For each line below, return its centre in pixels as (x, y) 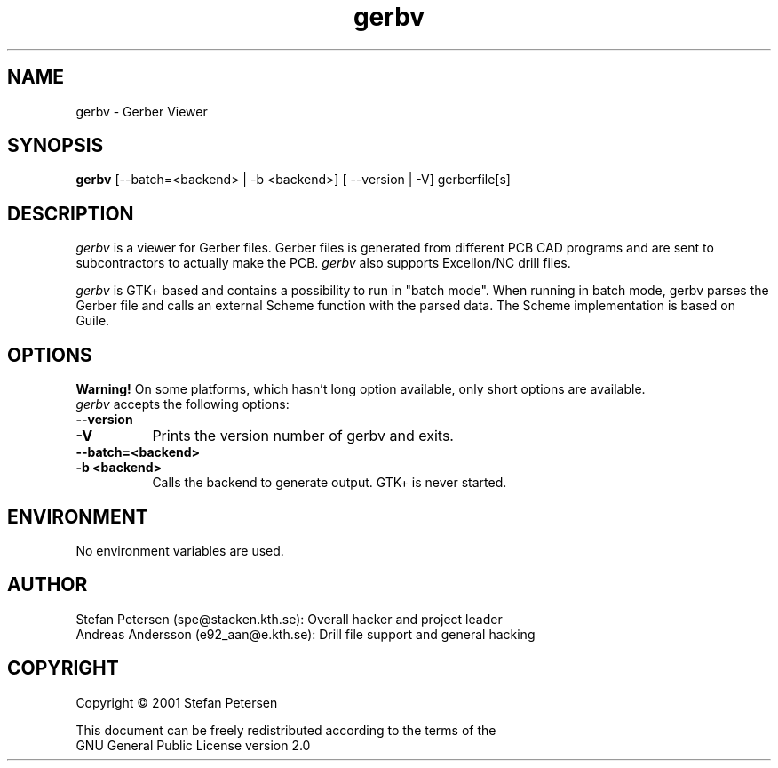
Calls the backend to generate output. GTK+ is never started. (329, 483)
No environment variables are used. (180, 550)
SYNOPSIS (56, 146)
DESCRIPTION (71, 213)
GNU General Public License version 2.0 (193, 745)
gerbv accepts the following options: (183, 404)
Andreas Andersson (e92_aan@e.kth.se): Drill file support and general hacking (306, 634)
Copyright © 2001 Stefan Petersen (177, 702)
